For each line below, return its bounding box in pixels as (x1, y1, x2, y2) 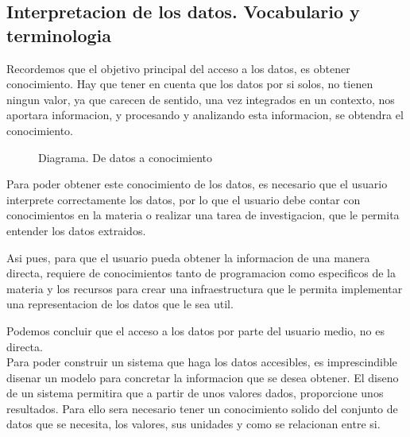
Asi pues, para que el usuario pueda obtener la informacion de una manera (6, 249, 370, 265)
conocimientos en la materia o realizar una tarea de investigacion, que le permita (6, 207, 400, 223)
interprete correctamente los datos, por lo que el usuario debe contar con (6, 191, 361, 207)
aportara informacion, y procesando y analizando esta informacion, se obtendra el (6, 106, 404, 123)
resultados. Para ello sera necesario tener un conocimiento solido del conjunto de (6, 400, 398, 416)
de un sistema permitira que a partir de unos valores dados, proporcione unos (6, 385, 384, 401)
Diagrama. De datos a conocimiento (38, 149, 213, 165)
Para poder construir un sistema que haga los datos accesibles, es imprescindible (6, 354, 397, 370)
